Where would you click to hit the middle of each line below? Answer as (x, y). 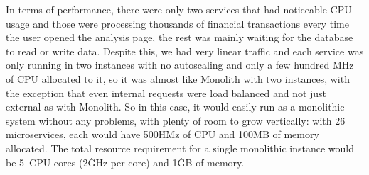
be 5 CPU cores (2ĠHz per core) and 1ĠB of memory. (125, 162)
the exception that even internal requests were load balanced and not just (166, 92)
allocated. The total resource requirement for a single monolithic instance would (180, 148)
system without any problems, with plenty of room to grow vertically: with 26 (176, 120)
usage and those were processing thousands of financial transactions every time (177, 23)
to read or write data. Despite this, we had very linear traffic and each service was (185, 51)
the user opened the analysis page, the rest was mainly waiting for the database (180, 37)
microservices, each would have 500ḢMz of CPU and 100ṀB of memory (162, 134)
